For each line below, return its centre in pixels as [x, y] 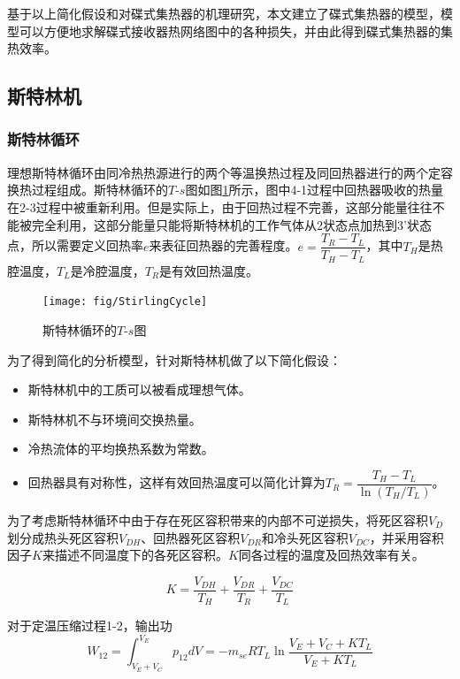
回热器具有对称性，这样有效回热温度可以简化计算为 [176, 482]
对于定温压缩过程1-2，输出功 [90, 626]
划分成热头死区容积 [63, 537]
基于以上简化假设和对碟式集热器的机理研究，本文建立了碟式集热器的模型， [224, 13]
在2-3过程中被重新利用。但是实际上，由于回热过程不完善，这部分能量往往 [220, 206]
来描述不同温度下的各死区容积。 [135, 555]
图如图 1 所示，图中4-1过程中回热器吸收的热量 [314, 190]
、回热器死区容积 [191, 537]
